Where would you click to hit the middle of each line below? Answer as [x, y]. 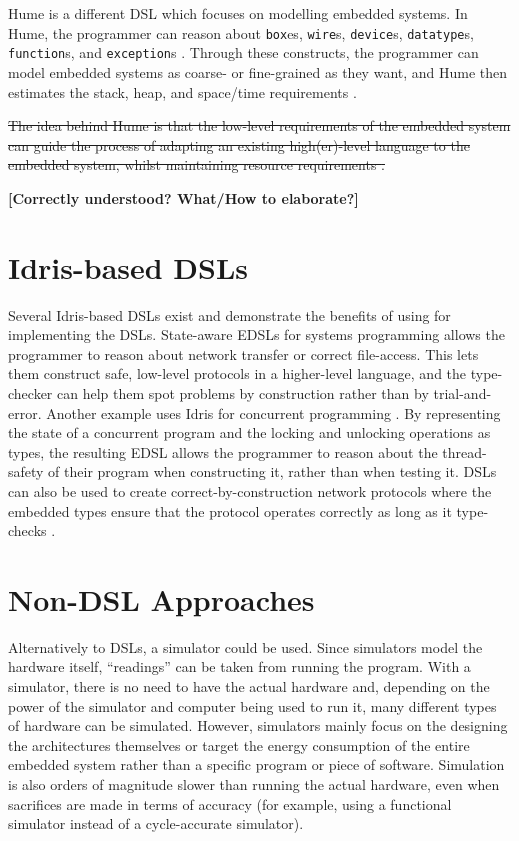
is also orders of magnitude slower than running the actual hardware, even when [254, 784]
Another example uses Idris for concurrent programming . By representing [273, 412]
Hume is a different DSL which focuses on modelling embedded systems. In [238, 13]
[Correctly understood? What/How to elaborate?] [183, 197]
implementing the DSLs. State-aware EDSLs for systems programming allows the [256, 334]
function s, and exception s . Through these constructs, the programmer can [243, 52]
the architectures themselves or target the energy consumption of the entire [239, 744]
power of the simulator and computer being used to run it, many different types [252, 705]
